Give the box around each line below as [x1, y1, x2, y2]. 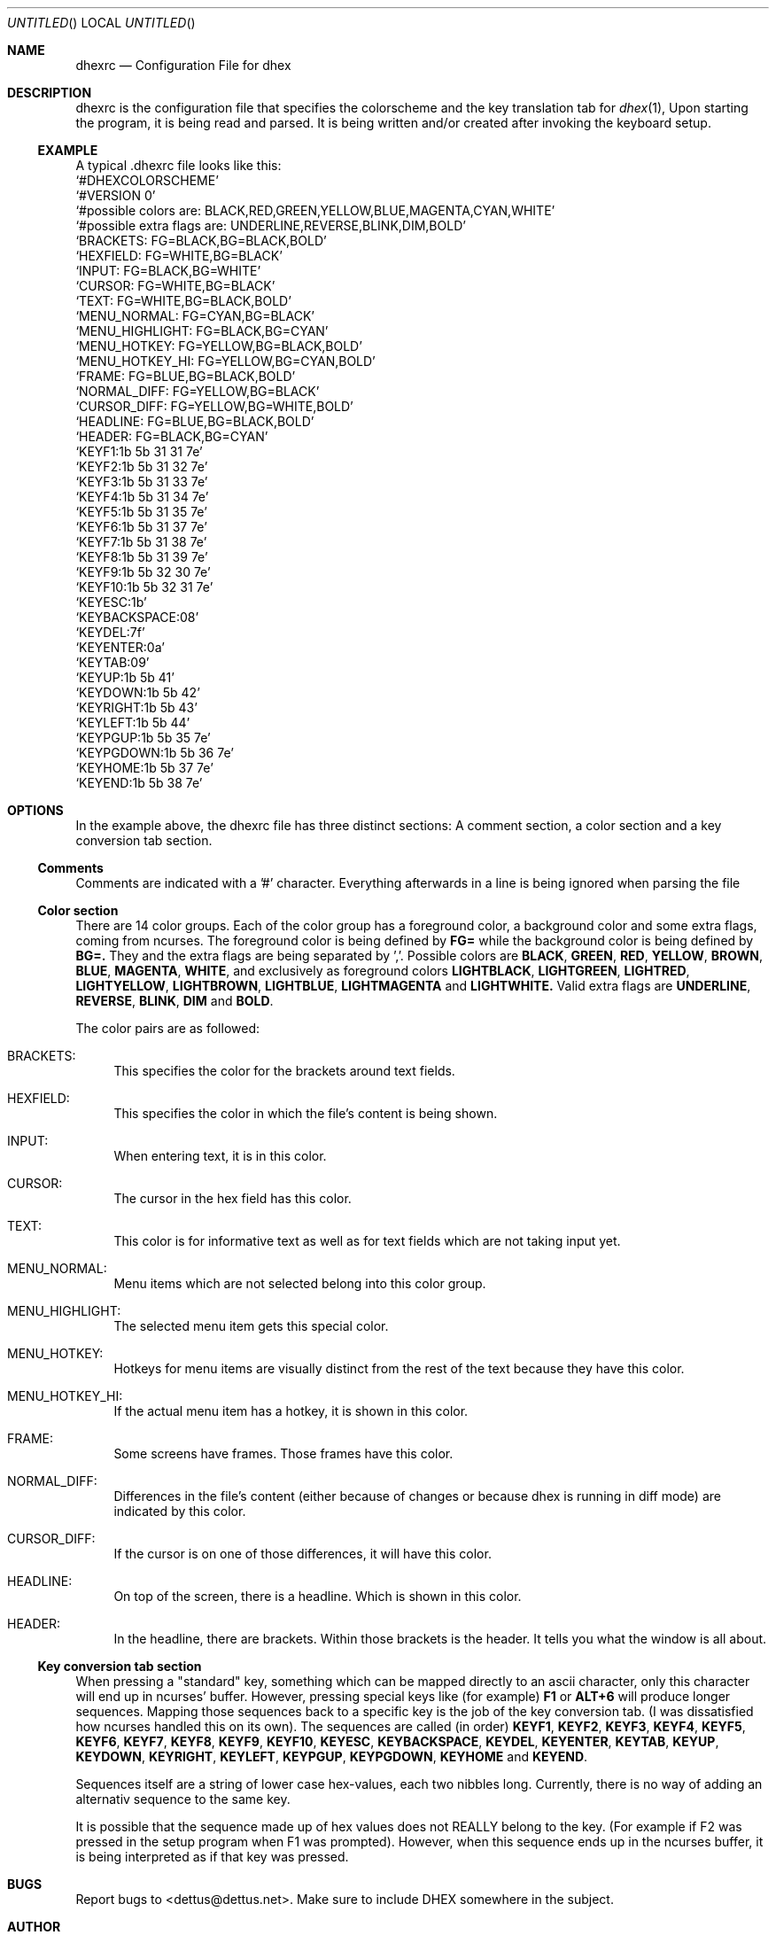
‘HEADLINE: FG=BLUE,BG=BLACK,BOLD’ [75, 414, 314, 429]
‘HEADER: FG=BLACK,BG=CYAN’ [75, 429, 268, 444]
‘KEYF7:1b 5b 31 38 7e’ [75, 534, 207, 549]
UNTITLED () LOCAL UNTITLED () [7, 15, 196, 30]
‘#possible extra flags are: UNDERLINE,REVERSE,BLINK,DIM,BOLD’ [75, 218, 466, 233]
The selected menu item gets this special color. [113, 1318, 389, 1333]
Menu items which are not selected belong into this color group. [113, 1276, 486, 1291]
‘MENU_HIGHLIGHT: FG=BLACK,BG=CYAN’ [75, 323, 329, 338]
